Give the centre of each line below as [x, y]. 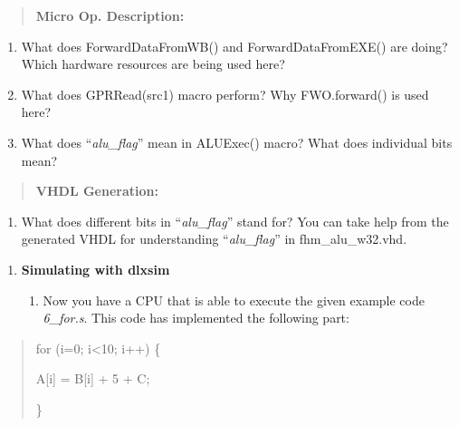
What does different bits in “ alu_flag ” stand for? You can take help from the [235, 221]
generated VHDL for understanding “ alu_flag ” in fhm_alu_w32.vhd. [214, 239]
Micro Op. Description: [110, 15]
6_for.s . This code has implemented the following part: [196, 318]
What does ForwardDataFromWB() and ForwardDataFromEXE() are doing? [234, 46]
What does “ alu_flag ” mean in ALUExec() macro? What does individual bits [237, 142]
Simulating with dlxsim [96, 269]
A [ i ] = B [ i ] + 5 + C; [93, 378]
